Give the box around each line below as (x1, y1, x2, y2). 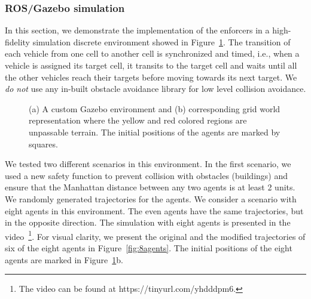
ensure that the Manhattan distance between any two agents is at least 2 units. (5, 181, 295, 193)
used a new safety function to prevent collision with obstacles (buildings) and (5, 169, 288, 181)
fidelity (5, 35, 31, 48)
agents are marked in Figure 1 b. (5, 253, 123, 266)
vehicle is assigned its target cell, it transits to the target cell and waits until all (5, 59, 297, 71)
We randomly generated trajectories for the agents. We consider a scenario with (5, 192, 297, 205)
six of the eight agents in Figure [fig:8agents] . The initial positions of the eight (5, 241, 292, 254)
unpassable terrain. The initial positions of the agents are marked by (29, 125, 280, 138)
